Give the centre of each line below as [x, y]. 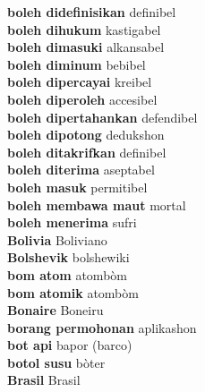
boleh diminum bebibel [77, 64]
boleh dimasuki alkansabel [86, 47]
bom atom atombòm [67, 274]
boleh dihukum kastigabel [84, 29]
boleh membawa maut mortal [97, 205]
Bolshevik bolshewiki [68, 257]
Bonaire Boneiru [56, 310]
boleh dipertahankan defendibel [102, 117]
